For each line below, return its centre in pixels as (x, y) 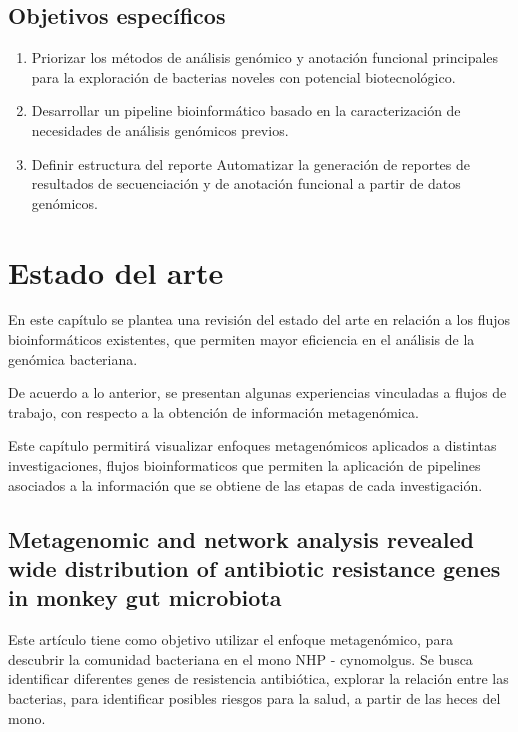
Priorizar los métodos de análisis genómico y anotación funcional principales (265, 57)
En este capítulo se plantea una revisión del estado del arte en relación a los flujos (259, 319)
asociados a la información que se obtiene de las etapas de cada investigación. (245, 484)
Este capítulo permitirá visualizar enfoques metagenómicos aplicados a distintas (252, 445)
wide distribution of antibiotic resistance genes (254, 568)
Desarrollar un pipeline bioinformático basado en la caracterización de (246, 110)
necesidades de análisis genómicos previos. (160, 129)
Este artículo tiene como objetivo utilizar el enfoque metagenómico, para (230, 639)
